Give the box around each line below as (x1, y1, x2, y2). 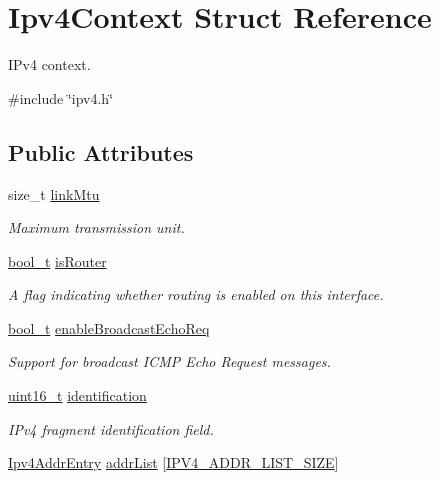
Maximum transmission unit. (8, 217, 185, 238)
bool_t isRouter (8, 250, 107, 271)
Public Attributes (8, 136, 194, 167)
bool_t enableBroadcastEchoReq (8, 317, 210, 338)
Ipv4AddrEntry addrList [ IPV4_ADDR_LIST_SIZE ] (8, 452, 339, 473)
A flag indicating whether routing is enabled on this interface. (8, 284, 384, 305)
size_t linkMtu (8, 183, 100, 204)
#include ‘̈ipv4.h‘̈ (8, 87, 114, 108)
